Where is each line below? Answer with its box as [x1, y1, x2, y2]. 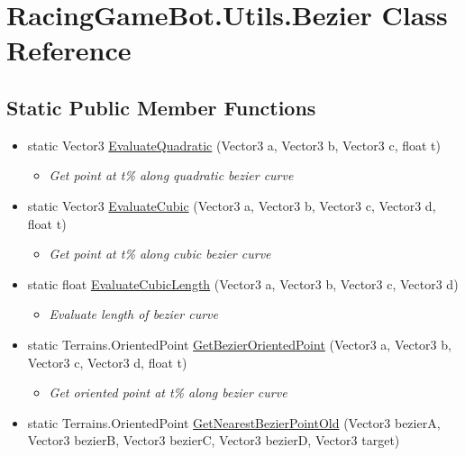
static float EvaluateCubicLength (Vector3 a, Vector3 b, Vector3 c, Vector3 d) [27, 274, 459, 293]
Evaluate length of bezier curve [49, 305, 218, 324]
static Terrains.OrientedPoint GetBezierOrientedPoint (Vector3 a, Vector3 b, [27, 334, 451, 353]
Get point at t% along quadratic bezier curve [49, 166, 294, 185]
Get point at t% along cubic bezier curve [49, 244, 271, 263]
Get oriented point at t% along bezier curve [49, 383, 287, 402]
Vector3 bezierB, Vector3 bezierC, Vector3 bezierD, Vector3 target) [27, 431, 400, 450]
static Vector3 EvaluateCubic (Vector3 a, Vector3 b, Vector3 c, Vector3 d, [27, 196, 436, 214]
